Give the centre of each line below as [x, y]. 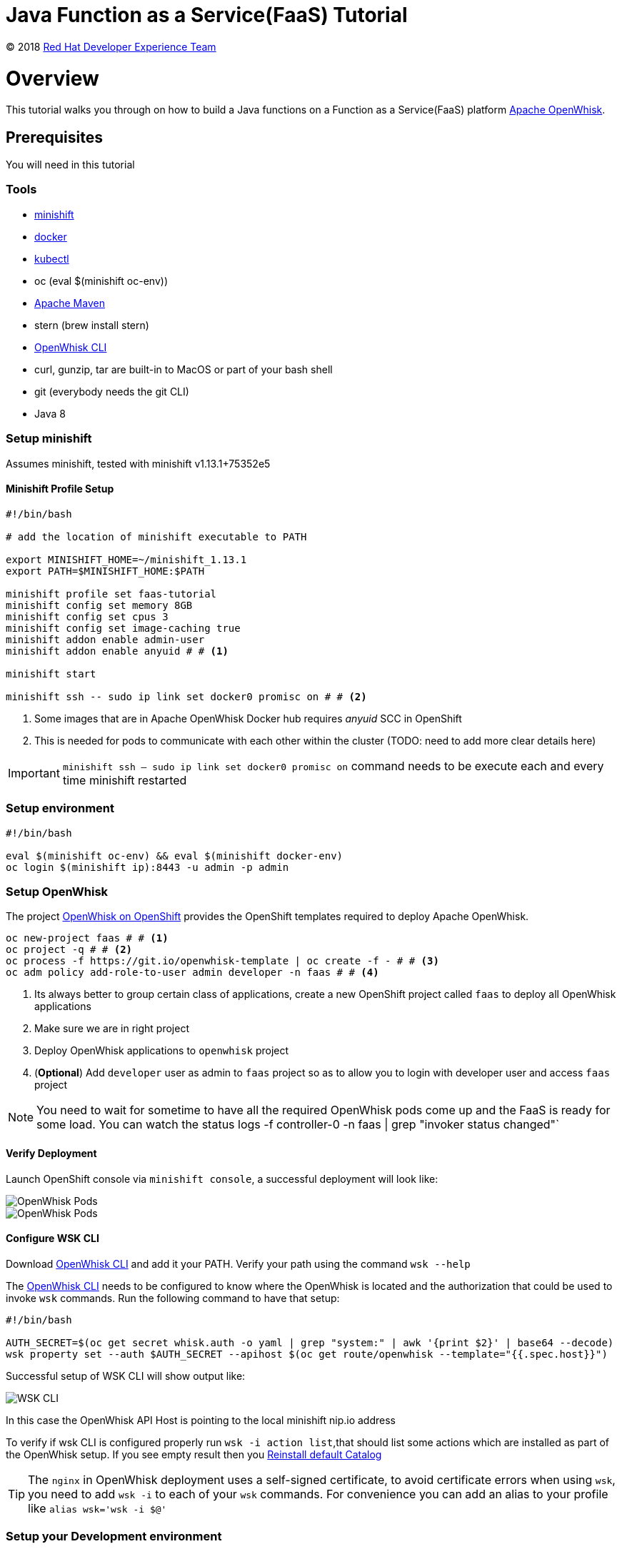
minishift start [51, 673]
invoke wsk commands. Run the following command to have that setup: [173, 1298]
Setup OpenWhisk [57, 891]
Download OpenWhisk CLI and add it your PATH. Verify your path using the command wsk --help [238, 1263]
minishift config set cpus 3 [87, 616]
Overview [52, 78]
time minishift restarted [125, 780]
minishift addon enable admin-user [105, 639]
